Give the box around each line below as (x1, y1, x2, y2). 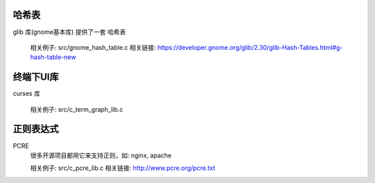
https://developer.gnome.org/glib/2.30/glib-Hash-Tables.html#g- (157, 43, 343, 51)
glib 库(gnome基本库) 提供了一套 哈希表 (12, 28, 126, 36)
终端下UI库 (12, 71, 59, 83)
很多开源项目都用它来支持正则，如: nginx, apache (30, 151, 172, 159)
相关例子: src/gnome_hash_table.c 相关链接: (30, 43, 156, 51)
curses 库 (12, 89, 41, 98)
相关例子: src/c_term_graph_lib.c (30, 105, 124, 114)
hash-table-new (30, 53, 76, 62)
